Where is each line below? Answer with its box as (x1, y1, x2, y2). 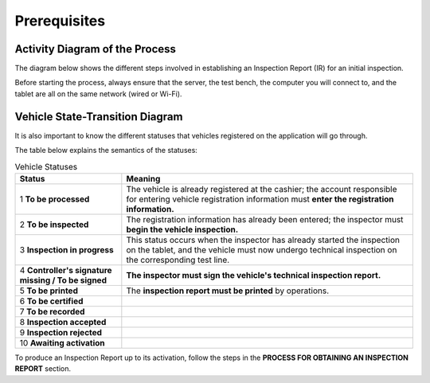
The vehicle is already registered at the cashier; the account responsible (126, 183, 397, 194)
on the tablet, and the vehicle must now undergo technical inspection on (126, 244, 397, 255)
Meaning (126, 173, 161, 184)
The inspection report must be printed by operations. (126, 285, 330, 296)
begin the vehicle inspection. (126, 224, 239, 235)
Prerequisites (14, 12, 106, 29)
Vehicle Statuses (14, 161, 78, 172)
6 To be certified (19, 295, 84, 307)
